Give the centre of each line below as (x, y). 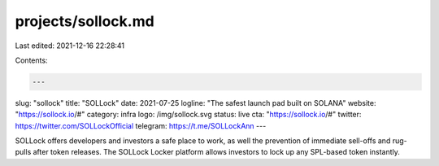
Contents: (31, 60)
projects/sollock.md (85, 21)
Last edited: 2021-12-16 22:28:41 (70, 46)
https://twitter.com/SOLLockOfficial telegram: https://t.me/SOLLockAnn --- (141, 125)
